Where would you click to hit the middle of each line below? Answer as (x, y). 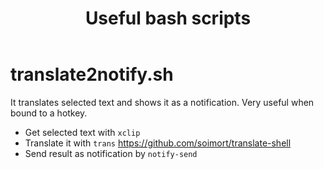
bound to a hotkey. (49, 113)
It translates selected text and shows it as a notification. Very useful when (162, 102)
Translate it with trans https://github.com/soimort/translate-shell (158, 143)
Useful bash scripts (168, 18)
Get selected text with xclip (82, 132)
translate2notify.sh (92, 74)
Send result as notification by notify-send (111, 153)
